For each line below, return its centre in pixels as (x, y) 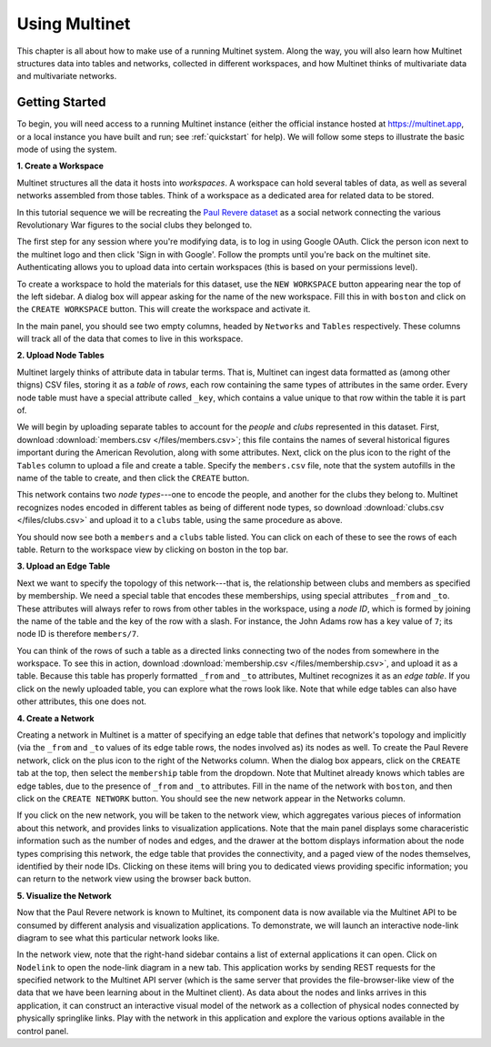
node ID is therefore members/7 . (78, 634)
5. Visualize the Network (65, 895)
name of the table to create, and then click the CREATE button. (133, 478)
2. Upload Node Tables (60, 356)
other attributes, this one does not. (82, 701)
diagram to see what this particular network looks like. (118, 938)
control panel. (43, 1031)
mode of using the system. (67, 149)
